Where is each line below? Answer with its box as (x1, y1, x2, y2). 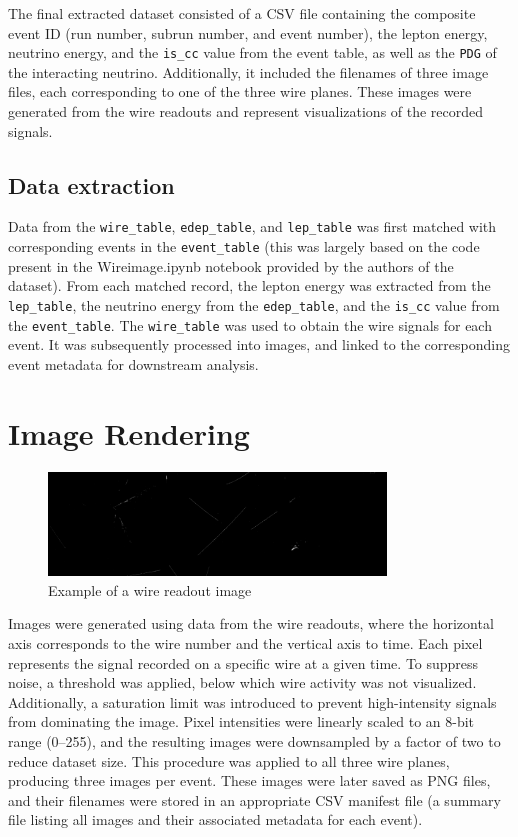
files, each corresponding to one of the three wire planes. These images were (8, 81, 472, 102)
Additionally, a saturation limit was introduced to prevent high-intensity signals (8, 691, 497, 712)
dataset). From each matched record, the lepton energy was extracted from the (8, 275, 491, 296)
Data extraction (8, 169, 175, 200)
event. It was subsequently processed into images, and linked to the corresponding (8, 334, 510, 355)
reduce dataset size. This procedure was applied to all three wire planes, (8, 750, 450, 771)
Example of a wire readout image (48, 579, 252, 600)
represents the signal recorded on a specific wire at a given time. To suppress (8, 652, 479, 673)
